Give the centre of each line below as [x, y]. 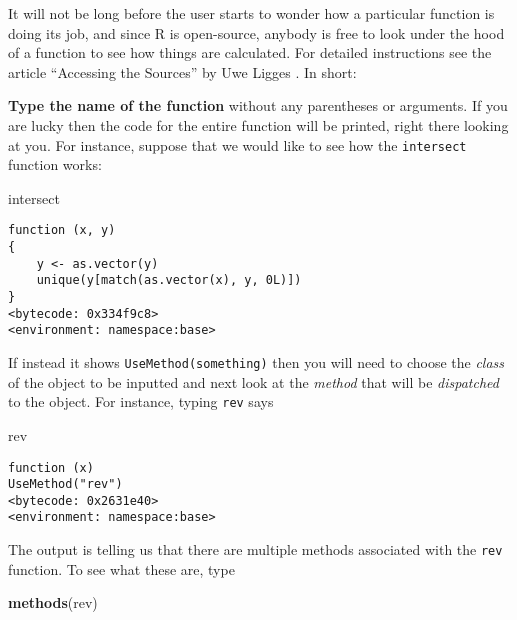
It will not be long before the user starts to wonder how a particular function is [251, 13]
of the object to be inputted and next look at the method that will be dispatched [253, 381]
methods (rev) [53, 602]
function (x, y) [62, 230]
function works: [55, 164]
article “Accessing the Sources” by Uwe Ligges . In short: [182, 71]
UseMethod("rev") [65, 484]
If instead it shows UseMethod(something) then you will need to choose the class [256, 362]
